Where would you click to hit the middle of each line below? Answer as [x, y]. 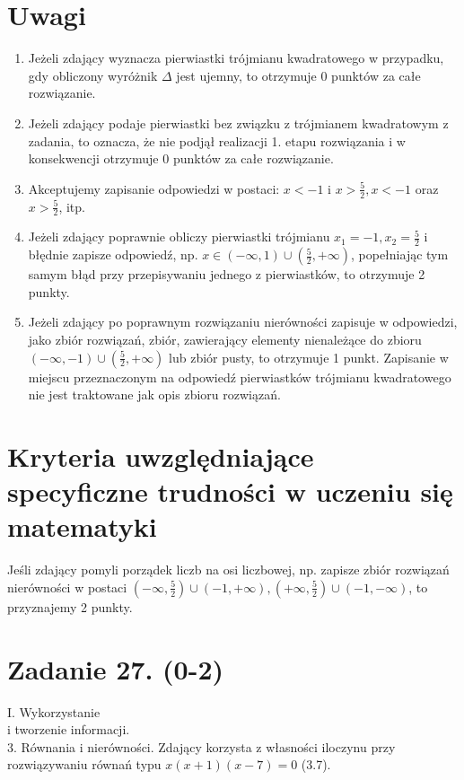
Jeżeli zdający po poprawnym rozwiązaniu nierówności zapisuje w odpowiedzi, [243, 322]
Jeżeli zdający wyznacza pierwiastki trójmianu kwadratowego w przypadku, [236, 58]
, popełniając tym [400, 254]
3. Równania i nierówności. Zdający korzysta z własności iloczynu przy [201, 746]
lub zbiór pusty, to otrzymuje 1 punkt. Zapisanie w [309, 357]
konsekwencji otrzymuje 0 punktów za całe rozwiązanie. [181, 158]
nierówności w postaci [67, 587]
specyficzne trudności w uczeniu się [230, 491]
